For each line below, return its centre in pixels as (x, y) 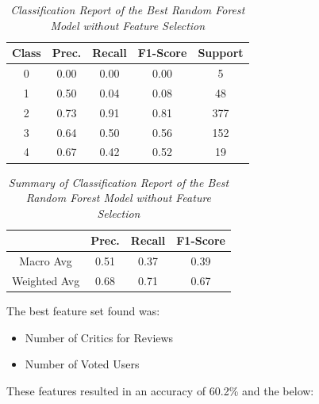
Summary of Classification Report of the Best (119, 182)
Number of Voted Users (82, 364)
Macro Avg (46, 261)
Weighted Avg (46, 280)
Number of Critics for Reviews (99, 337)
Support (221, 53)
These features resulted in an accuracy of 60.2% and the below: (160, 390)
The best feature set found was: (83, 311)
